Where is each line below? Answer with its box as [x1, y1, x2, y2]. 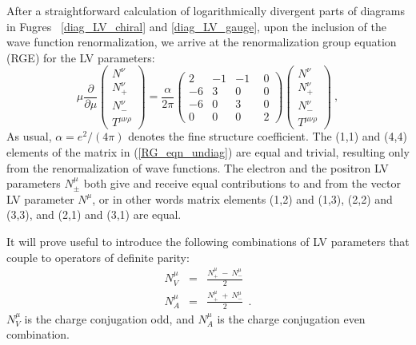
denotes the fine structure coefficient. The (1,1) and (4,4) [128, 128, 407, 145]
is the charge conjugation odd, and [24, 310, 194, 327]
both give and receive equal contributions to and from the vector [83, 175, 401, 192]
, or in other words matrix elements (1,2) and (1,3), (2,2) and [92, 190, 393, 207]
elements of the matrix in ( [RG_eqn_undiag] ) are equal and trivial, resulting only [6, 144, 410, 161]
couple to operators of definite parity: [6, 248, 190, 265]
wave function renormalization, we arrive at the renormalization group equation [6, 34, 397, 50]
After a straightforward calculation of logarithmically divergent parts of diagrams [6, 2, 405, 18]
